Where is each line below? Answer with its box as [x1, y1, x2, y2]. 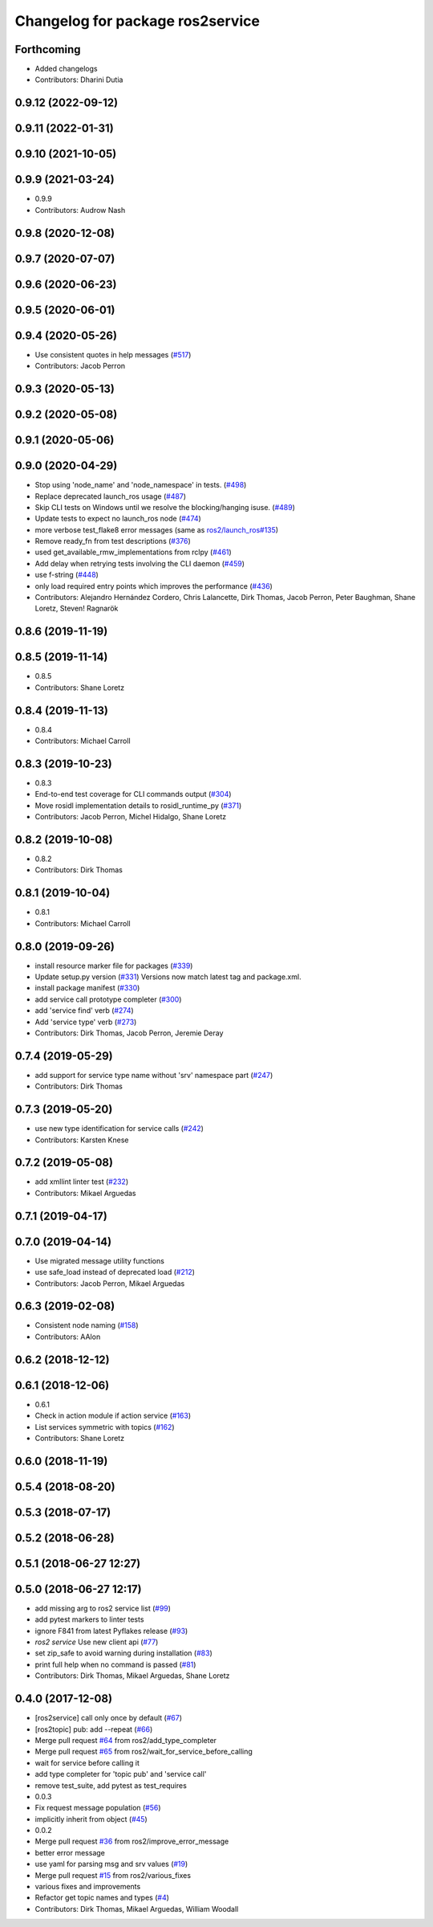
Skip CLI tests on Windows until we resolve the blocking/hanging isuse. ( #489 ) [34, 502, 296, 512]
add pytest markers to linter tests [34, 1615, 144, 1624]
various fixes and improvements [34, 1882, 141, 1892]
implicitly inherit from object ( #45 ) [34, 1814, 148, 1823]
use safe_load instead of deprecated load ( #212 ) [34, 1268, 196, 1277]
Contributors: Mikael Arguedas [34, 1188, 136, 1198]
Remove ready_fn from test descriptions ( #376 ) [34, 537, 192, 546]
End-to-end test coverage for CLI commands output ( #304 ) [34, 790, 232, 799]
